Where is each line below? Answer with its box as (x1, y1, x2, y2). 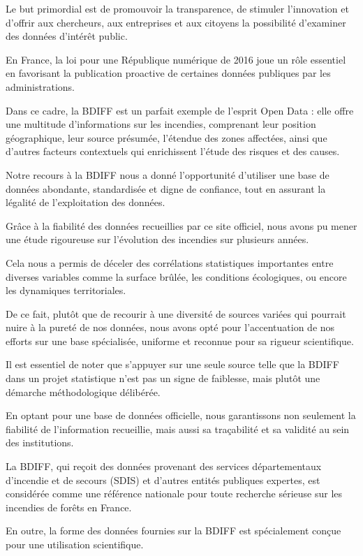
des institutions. (6, 435, 74, 450)
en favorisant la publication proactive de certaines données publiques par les (6, 66, 331, 80)
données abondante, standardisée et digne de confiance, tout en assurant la (6, 181, 326, 196)
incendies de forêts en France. (6, 499, 132, 514)
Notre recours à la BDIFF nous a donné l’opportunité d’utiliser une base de (6, 167, 329, 182)
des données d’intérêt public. (6, 29, 128, 43)
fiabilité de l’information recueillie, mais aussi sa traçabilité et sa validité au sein (6, 421, 350, 436)
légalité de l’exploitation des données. (6, 195, 165, 210)
